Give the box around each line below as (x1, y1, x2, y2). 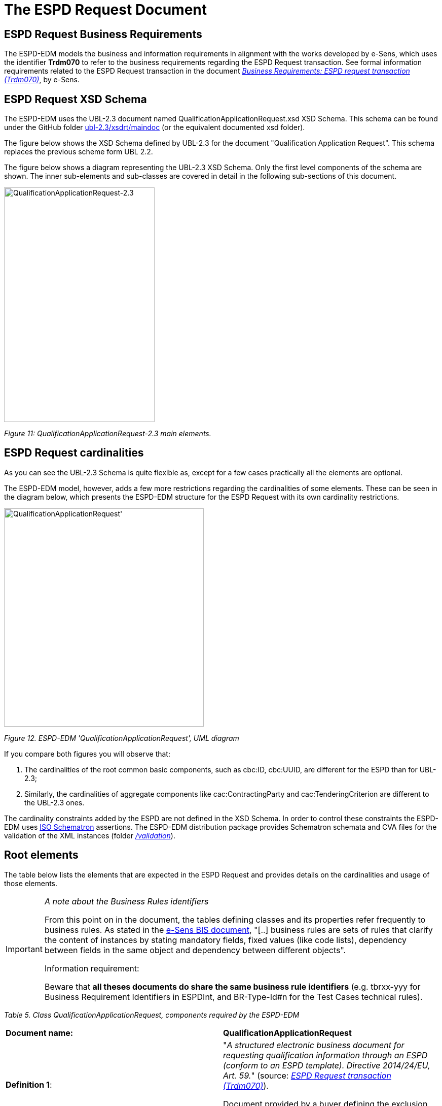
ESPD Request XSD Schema (4, 92, 147, 106)
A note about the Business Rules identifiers (44, 896, 209, 906)
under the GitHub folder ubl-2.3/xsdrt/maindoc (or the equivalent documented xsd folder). (4, 123, 305, 132)
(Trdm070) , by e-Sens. (4, 75, 80, 84)
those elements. (4, 879, 58, 888)
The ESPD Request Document (4, 1, 207, 18)
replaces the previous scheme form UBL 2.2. (4, 147, 153, 156)
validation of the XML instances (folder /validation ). (4, 831, 175, 840)
